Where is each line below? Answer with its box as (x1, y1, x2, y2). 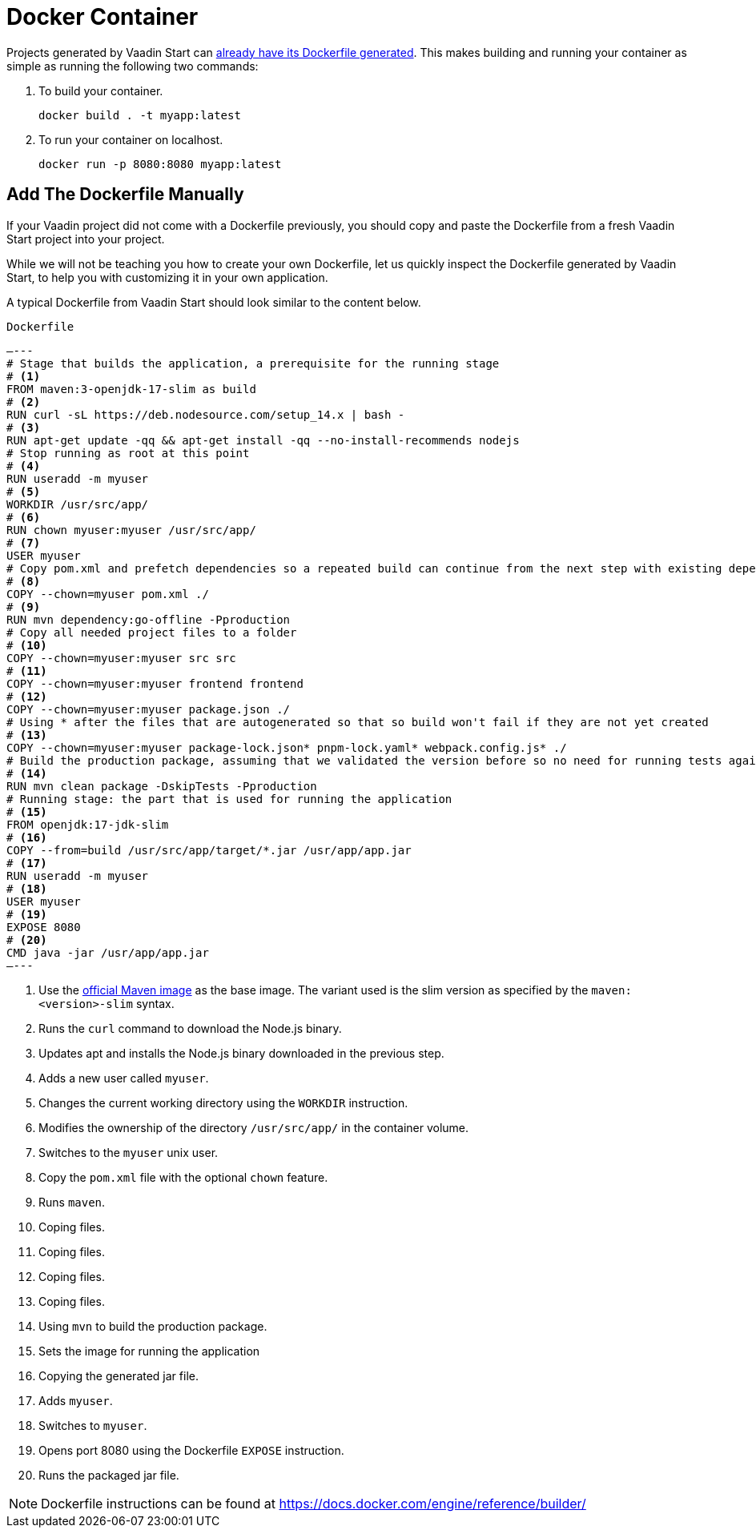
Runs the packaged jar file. (38, 1468, 179, 1482)
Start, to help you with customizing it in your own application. (6, 270, 328, 284)
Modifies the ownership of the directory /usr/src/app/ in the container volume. (38, 1120, 469, 1134)
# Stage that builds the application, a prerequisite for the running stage (6, 356, 500, 370)
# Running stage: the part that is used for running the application (6, 792, 452, 805)
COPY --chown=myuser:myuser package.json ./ (6, 702, 291, 716)
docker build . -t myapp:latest (38, 108, 241, 122)
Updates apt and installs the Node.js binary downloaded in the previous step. (38, 1046, 444, 1060)
